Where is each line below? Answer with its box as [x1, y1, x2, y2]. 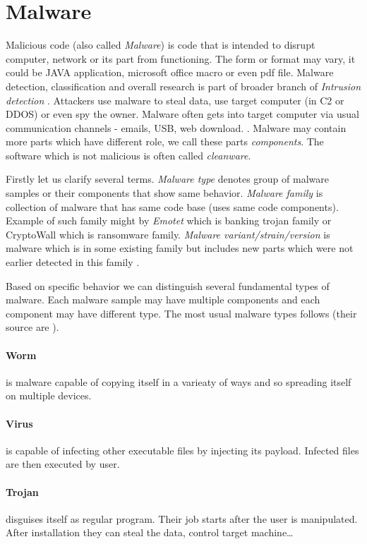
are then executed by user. [6, 457, 120, 471]
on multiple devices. [6, 388, 92, 403]
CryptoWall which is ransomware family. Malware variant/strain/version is [6, 226, 330, 241]
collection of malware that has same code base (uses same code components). [6, 199, 339, 214]
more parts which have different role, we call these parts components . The [6, 134, 324, 149]
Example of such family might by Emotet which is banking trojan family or [6, 213, 332, 228]
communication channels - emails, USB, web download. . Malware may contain [6, 120, 347, 135]
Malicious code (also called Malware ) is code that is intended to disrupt [6, 37, 315, 52]
